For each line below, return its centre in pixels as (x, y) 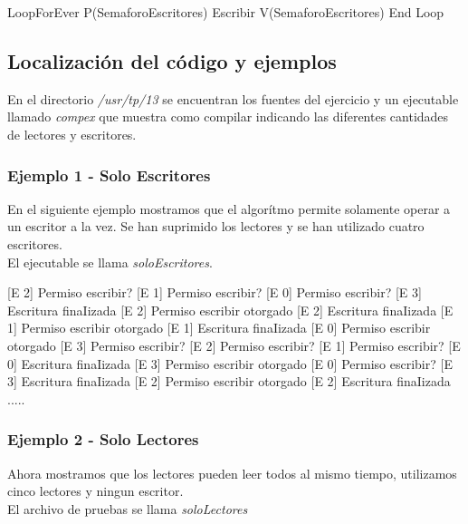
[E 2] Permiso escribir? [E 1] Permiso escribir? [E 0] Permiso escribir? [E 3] (215, 292)
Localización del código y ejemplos (172, 60)
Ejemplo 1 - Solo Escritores (109, 175)
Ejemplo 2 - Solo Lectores (103, 439)
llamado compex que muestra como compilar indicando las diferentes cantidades (228, 116)
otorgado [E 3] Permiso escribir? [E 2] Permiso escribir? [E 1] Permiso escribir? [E (234, 345)
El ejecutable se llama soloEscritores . (110, 262)
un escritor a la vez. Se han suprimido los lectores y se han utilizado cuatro (216, 226)
